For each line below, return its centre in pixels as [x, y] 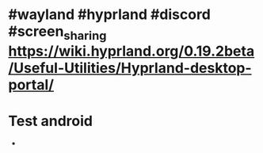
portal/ [31, 84]
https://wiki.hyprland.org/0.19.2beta [131, 51]
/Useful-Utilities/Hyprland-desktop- [130, 68]
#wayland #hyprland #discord [110, 15]
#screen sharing [57, 33]
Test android [51, 121]
